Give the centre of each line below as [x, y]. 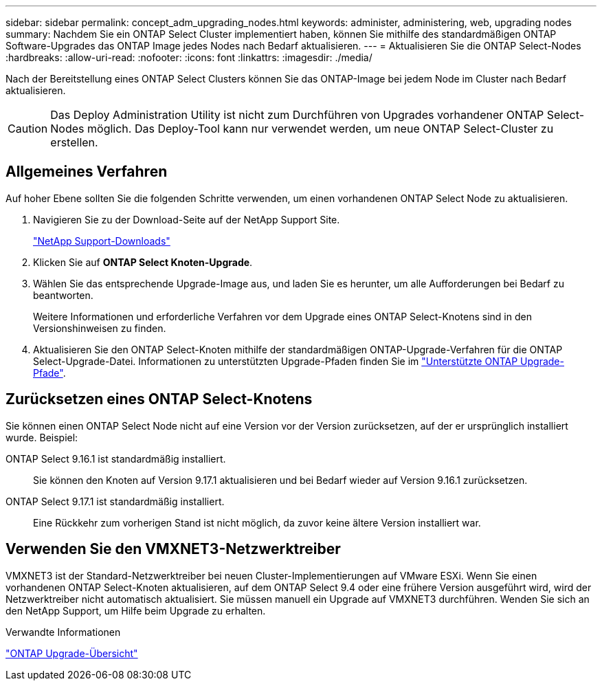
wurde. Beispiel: [42, 437]
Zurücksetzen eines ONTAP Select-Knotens [159, 399]
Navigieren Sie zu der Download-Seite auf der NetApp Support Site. [187, 219]
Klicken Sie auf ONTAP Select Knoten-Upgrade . [143, 262]
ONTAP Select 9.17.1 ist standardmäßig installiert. [115, 501]
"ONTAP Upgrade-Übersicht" [72, 653]
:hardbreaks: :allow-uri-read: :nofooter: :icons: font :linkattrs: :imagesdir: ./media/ [189, 57]
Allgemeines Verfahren [87, 172]
